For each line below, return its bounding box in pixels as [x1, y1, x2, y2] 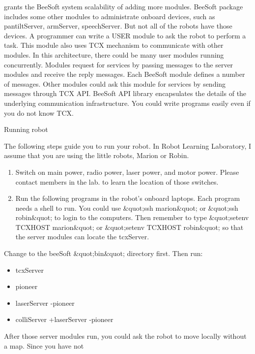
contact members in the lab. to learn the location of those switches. [15, 176, 219, 187]
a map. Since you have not [4, 340, 84, 351]
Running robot [4, 124, 48, 134]
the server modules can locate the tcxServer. [15, 231, 149, 242]
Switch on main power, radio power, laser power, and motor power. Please [15, 166, 239, 177]
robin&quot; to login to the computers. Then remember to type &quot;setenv [15, 212, 249, 223]
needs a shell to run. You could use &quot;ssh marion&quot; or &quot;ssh [15, 202, 238, 213]
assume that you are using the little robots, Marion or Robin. [4, 150, 189, 161]
